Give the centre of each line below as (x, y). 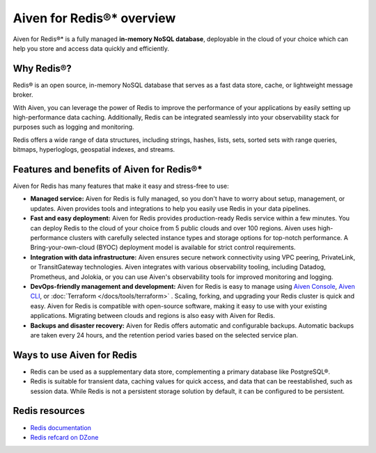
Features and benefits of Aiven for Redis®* (108, 169)
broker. (23, 95)
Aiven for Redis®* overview (94, 18)
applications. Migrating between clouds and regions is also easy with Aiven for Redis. (152, 316)
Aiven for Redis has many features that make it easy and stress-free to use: (121, 186)
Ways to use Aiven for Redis (75, 355)
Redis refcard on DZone (64, 437)
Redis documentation (61, 427)
